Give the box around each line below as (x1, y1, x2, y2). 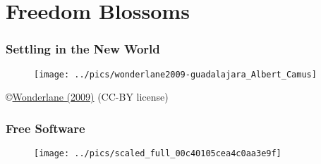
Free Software (6, 119, 85, 137)
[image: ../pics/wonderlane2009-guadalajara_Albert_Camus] (34, 69, 317, 80)
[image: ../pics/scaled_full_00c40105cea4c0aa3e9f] (34, 149, 281, 159)
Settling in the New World (6, 40, 160, 58)
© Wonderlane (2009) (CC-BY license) (6, 89, 169, 104)
